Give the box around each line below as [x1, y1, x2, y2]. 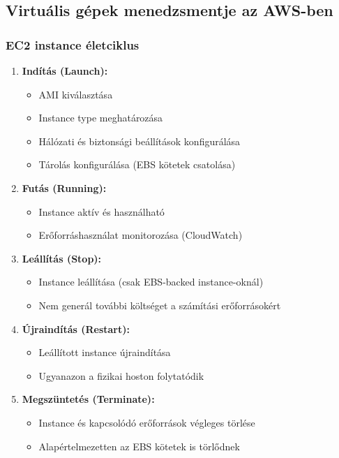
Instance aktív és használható [38, 204, 165, 219]
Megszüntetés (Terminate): [22, 392, 155, 406]
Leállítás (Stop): [22, 251, 102, 265]
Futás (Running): [22, 180, 107, 195]
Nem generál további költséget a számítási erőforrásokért [38, 297, 281, 312]
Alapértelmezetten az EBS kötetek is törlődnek [38, 438, 240, 453]
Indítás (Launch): [22, 64, 108, 77]
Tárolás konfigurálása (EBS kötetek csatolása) [38, 157, 236, 172]
